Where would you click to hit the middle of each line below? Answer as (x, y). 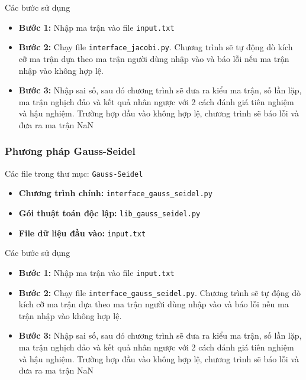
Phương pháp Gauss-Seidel (70, 151)
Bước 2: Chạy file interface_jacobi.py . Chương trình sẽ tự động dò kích (156, 47)
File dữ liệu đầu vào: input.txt (82, 233)
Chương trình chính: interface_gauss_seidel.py (115, 193)
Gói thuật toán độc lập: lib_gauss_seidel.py (109, 213)
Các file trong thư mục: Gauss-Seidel (74, 173)
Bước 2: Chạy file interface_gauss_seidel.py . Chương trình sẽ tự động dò (160, 292)
